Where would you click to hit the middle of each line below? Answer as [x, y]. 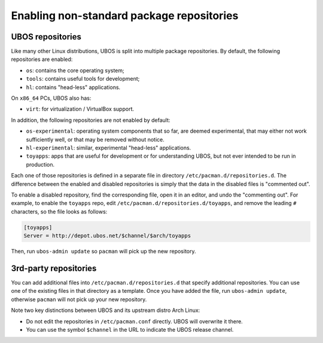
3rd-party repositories [54, 268]
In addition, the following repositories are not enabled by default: [91, 120]
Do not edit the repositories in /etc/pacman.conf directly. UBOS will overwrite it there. [135, 321]
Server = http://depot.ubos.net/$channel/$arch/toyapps [107, 236]
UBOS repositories [46, 37]
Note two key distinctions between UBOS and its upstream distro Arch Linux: [106, 310]
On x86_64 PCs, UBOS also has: [51, 98]
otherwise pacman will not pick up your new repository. [79, 299]
